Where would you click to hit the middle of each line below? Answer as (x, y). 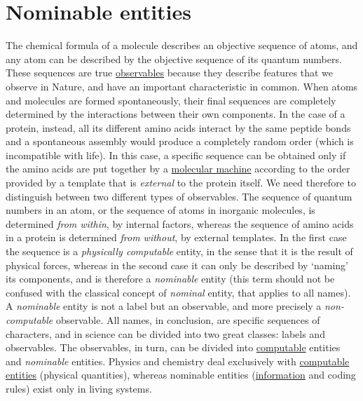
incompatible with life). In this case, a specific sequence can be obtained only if (176, 155)
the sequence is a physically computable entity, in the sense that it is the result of (179, 251)
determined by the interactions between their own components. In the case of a (176, 114)
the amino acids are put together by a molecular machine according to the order (178, 169)
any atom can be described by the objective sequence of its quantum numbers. (174, 59)
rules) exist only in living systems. (79, 388)
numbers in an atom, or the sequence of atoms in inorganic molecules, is (160, 210)
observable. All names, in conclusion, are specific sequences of (188, 320)
